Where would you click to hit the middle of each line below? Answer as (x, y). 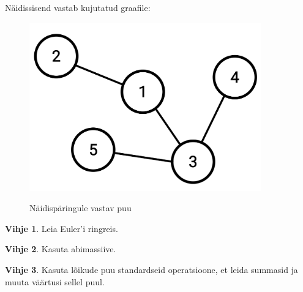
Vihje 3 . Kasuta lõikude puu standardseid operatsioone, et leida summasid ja (151, 269)
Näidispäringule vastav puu (80, 208)
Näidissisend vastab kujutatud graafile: (78, 7)
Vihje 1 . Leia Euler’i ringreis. (62, 228)
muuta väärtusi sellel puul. (55, 281)
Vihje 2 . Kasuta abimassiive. (61, 249)
